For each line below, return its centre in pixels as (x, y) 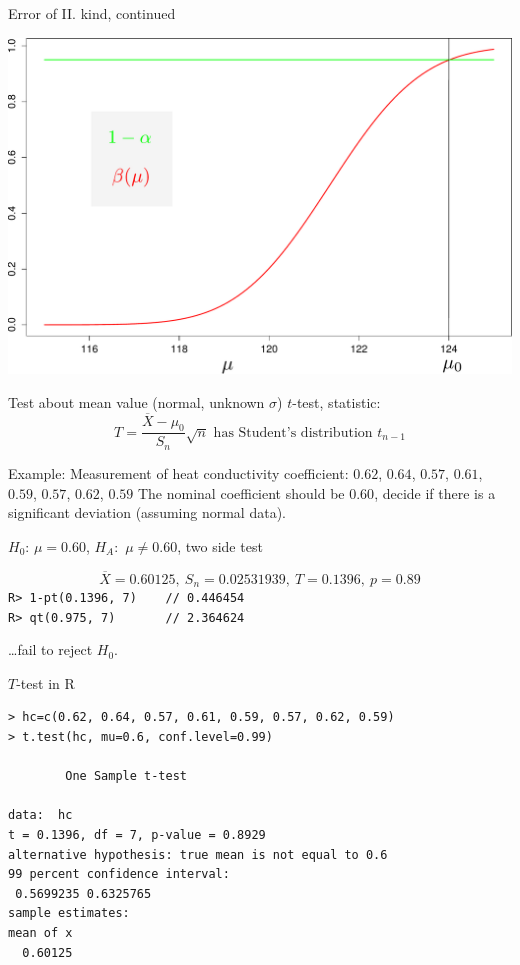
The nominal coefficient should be (241, 492)
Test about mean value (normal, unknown (136, 401)
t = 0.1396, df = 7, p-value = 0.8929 (137, 835)
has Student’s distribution (293, 432)
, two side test (220, 545)
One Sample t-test (126, 776)
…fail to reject (50, 649)
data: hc (40, 815)
